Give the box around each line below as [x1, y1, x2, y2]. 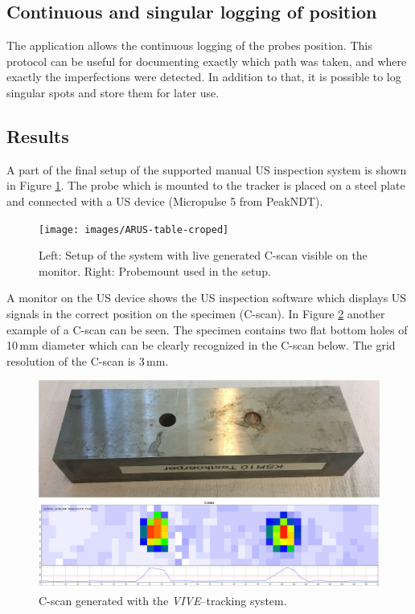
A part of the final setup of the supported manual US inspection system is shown [6, 161, 407, 178]
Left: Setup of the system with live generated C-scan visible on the [39, 247, 368, 264]
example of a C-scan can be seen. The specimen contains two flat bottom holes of [6, 321, 408, 338]
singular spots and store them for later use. [6, 84, 220, 100]
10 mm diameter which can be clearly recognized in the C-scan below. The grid [6, 337, 396, 354]
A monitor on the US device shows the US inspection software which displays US [6, 289, 407, 306]
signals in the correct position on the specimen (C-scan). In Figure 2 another [6, 305, 385, 321]
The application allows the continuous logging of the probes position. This [6, 37, 372, 54]
